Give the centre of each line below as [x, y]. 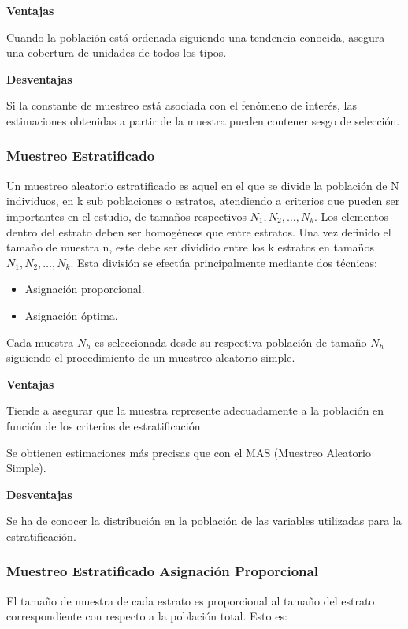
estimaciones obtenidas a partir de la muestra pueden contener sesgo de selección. [203, 120]
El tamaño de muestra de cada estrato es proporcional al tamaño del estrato [191, 600]
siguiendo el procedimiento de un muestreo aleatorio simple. [151, 357]
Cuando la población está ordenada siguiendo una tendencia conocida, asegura [196, 37]
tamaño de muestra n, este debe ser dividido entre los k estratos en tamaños [190, 247]
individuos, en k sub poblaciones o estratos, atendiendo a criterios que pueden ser [203, 201]
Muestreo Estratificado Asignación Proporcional [162, 571]
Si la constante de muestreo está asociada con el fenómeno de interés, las [182, 105]
